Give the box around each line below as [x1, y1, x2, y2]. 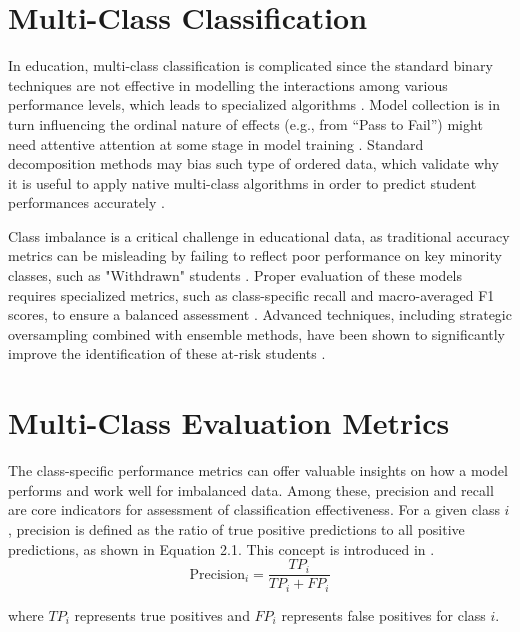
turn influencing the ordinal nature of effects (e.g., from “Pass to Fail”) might [8, 113, 483, 134]
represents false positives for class [281, 604, 486, 625]
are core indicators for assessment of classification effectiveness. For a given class [8, 499, 500, 520]
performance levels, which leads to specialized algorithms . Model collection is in [8, 94, 501, 115]
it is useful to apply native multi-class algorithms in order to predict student [8, 172, 477, 193]
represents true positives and [74, 604, 250, 625]
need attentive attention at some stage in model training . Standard [8, 133, 424, 154]
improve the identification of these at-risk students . [8, 343, 326, 364]
